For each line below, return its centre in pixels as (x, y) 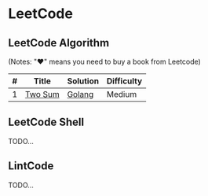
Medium (122, 94)
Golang (80, 94)
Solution (83, 81)
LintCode (31, 166)
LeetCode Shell (46, 122)
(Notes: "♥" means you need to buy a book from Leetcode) (105, 61)
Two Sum (42, 94)
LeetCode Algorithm (59, 43)
